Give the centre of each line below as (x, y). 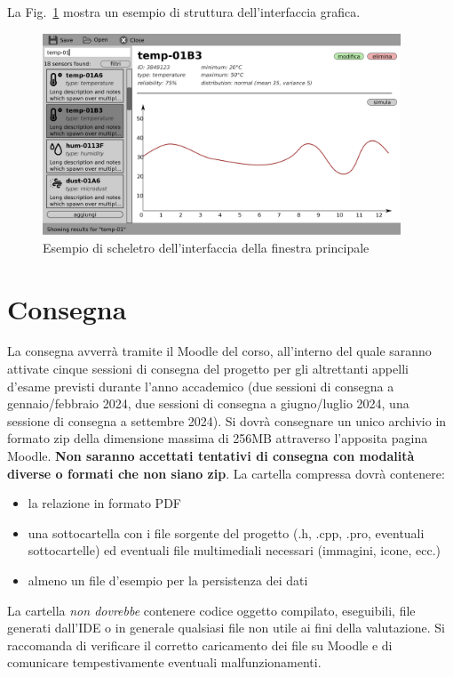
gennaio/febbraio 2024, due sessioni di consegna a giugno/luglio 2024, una (208, 403)
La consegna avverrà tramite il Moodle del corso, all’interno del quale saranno (219, 351)
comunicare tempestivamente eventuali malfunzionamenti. (164, 662)
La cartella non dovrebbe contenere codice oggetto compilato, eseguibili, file (211, 610)
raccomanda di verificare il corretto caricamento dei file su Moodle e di (200, 645)
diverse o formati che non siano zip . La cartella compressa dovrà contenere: (226, 473)
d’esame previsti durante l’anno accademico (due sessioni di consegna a (201, 386)
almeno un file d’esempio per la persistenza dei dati (168, 580)
